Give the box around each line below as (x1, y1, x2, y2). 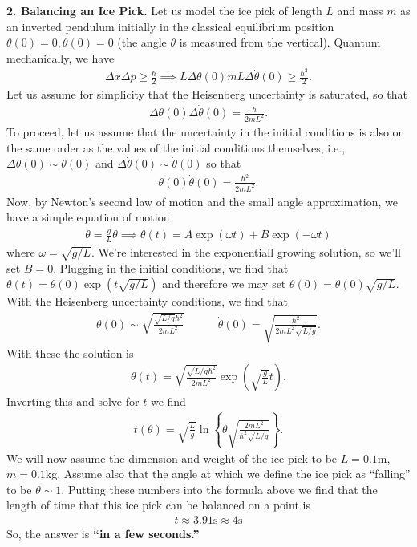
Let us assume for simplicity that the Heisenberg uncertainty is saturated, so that (6, 86, 407, 103)
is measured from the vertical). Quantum (179, 34, 381, 51)
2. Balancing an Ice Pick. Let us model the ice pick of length (6, 2, 322, 18)
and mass (337, 2, 383, 18)
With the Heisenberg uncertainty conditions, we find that (6, 293, 289, 310)
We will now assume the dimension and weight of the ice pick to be (6, 449, 338, 466)
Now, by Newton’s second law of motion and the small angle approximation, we (6, 192, 398, 209)
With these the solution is (6, 344, 134, 361)
